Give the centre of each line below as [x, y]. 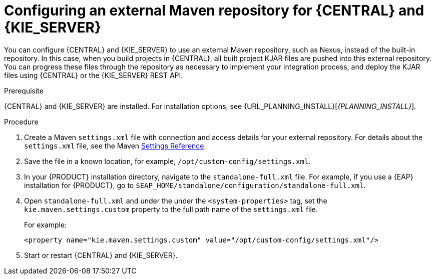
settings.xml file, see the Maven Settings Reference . [115, 145]
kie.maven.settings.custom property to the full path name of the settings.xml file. [171, 209]
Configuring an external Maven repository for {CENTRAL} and [214, 10]
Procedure [21, 121]
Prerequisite [24, 90]
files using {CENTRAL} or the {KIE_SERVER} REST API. [94, 75]
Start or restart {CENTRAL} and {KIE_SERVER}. [101, 255]
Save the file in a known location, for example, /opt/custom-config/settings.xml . [167, 161]
